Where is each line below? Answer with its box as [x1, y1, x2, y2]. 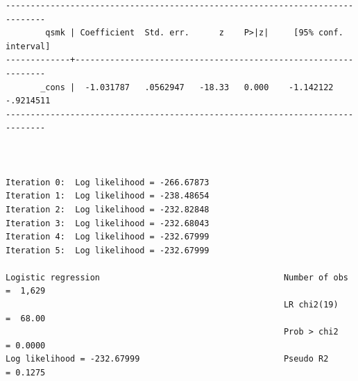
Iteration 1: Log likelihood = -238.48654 [6, 191, 210, 201]
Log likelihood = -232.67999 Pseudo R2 [6, 354, 329, 364]
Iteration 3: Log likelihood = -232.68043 [6, 218, 210, 228]
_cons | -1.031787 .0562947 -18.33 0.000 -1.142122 [40, 82, 334, 92]
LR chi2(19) [283, 300, 339, 310]
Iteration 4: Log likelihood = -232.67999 [6, 232, 210, 242]
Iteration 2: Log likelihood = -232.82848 [6, 204, 210, 214]
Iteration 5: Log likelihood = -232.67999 [6, 245, 210, 255]
